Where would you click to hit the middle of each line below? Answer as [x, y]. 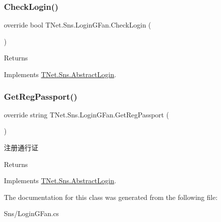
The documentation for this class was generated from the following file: [111, 197]
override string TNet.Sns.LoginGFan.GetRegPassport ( [86, 114]
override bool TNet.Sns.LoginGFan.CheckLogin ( [78, 25]
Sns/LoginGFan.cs [31, 213]
